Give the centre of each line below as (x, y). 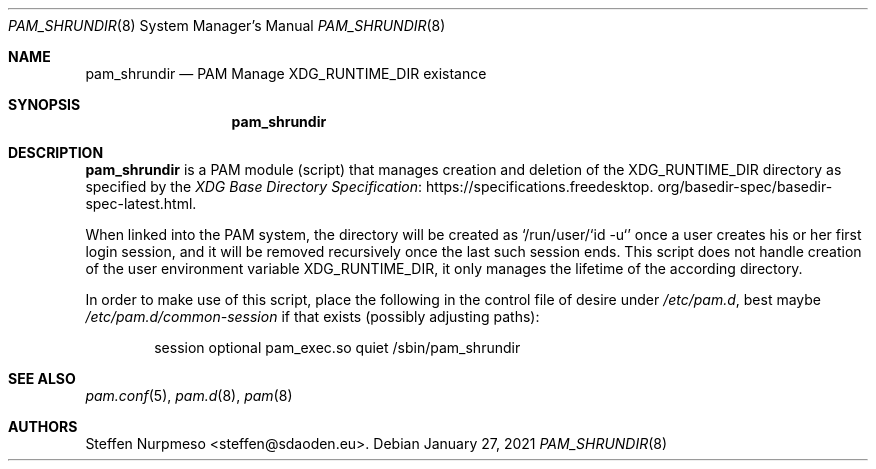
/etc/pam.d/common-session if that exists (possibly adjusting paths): (312, 316)
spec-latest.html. (141, 203)
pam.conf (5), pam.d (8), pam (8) (189, 395)
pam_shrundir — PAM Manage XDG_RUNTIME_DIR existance (286, 73)
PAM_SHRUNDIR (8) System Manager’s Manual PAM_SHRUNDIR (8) (227, 25)
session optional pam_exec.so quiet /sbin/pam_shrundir (337, 347)
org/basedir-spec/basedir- (745, 186)
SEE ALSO (42, 378)
